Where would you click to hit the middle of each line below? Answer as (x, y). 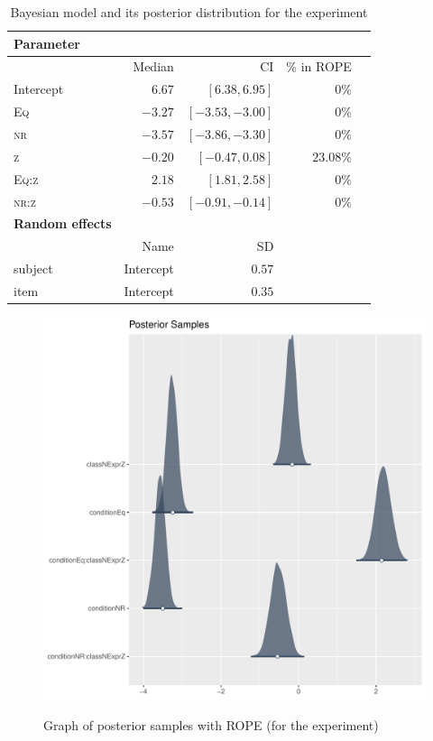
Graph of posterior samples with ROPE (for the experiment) (211, 724)
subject (33, 269)
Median (153, 66)
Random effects (63, 223)
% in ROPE (319, 66)
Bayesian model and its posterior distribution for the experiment (189, 12)
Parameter (47, 43)
